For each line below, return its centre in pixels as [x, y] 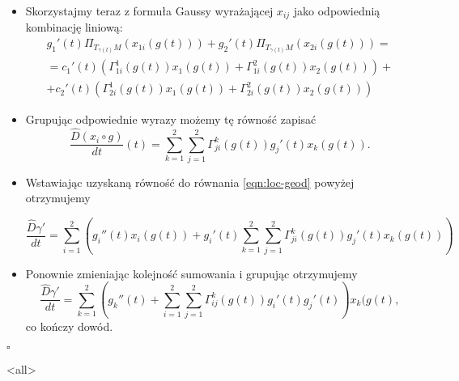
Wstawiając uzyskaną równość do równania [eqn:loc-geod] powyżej [190, 182]
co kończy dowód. [69, 326]
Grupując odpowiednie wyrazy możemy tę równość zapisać [171, 119]
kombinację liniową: [74, 27]
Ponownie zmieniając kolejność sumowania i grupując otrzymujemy [191, 273]
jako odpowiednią [337, 11]
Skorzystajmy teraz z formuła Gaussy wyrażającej [149, 11]
